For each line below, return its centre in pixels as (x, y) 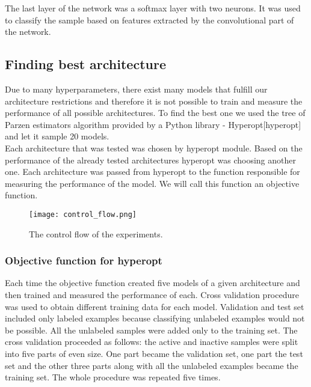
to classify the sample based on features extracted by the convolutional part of (149, 20)
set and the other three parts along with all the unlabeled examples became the (152, 365)
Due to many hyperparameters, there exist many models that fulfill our (136, 89)
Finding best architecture (85, 64)
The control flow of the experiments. (96, 233)
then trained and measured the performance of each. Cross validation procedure (152, 294)
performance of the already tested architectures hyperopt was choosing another (150, 160)
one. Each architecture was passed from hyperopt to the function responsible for (152, 172)
